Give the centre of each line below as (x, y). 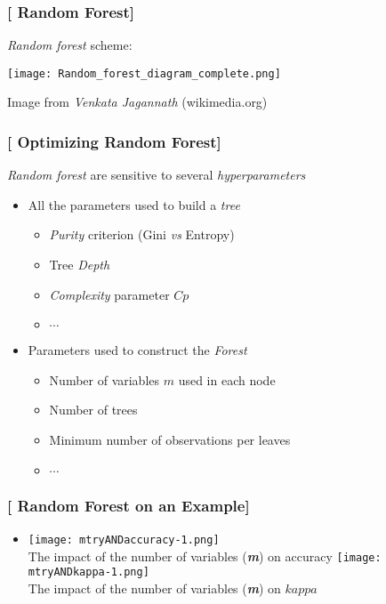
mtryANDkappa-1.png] (88, 572)
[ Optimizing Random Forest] (114, 141)
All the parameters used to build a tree (134, 204)
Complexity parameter (109, 294)
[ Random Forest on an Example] (129, 505)
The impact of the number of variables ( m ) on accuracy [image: (205, 556)
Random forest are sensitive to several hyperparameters (157, 175)
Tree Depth (80, 265)
